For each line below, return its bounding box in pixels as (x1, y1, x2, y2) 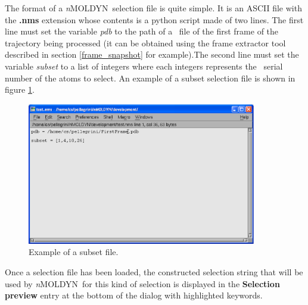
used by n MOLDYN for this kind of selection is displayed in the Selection (5, 277, 280, 290)
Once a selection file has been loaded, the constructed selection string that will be (5, 266, 303, 278)
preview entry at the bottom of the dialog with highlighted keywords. (5, 289, 263, 301)
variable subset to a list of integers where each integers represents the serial (5, 59, 283, 72)
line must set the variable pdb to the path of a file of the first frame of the (5, 25, 279, 37)
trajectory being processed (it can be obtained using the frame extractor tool (5, 36, 286, 49)
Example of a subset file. (29, 246, 119, 258)
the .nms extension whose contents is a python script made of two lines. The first (5, 13, 304, 26)
